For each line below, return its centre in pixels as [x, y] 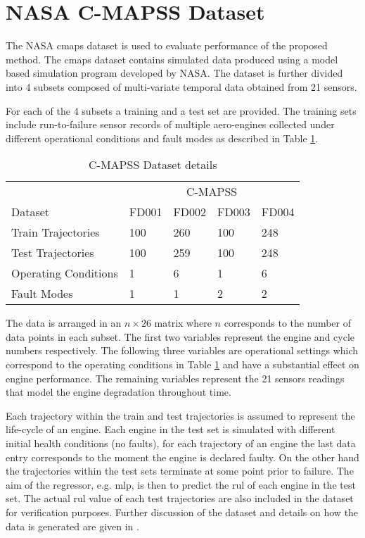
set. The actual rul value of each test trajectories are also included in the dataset [180, 498]
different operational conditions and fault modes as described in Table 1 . [162, 138]
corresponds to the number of [287, 323]
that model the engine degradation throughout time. [119, 392]
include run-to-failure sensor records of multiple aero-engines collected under [170, 124]
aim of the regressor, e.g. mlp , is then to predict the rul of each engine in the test [181, 484]
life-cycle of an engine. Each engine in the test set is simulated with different [171, 429]
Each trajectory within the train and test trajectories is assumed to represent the [180, 415]
